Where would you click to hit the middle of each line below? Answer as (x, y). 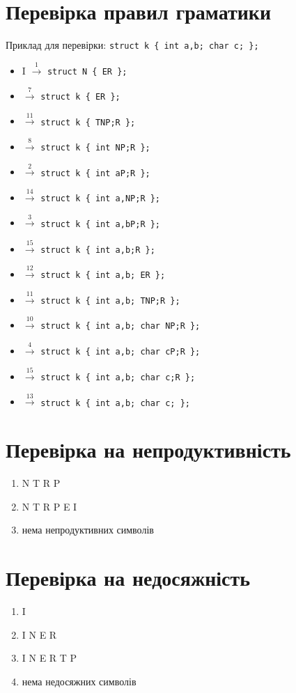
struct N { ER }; (87, 71)
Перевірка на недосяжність (128, 578)
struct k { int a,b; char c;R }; (118, 378)
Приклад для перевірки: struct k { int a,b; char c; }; (132, 45)
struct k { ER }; (80, 97)
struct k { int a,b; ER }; (103, 275)
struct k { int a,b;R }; (98, 250)
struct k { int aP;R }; (95, 173)
